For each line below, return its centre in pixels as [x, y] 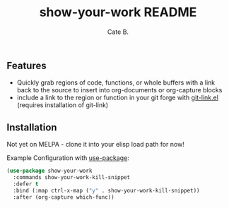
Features [27, 65]
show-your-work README [118, 12]
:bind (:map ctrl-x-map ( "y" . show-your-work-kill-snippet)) [106, 190]
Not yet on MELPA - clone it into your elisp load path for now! [95, 145]
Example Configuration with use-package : [68, 158]
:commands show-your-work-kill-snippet [72, 178]
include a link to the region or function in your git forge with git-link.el [117, 98]
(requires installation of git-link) [63, 105]
